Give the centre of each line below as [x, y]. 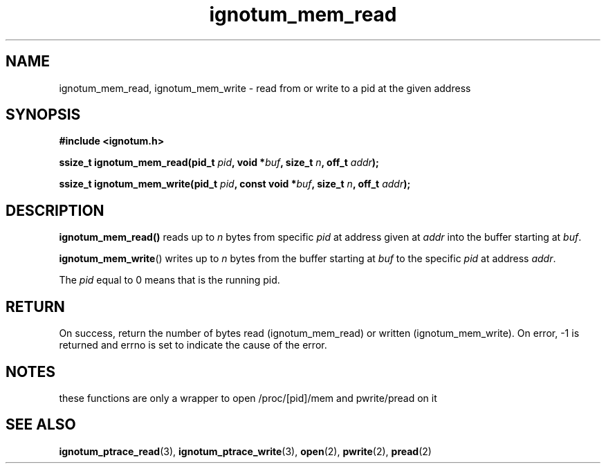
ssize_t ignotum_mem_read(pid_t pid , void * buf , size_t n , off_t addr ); [219, 163]
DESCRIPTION [55, 210]
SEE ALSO [41, 425]
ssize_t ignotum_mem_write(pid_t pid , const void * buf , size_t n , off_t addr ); [235, 184]
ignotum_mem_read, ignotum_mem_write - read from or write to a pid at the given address [265, 88]
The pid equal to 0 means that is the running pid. [169, 280]
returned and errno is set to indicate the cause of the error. [193, 345]
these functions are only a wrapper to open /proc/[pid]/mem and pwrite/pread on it [248, 398]
